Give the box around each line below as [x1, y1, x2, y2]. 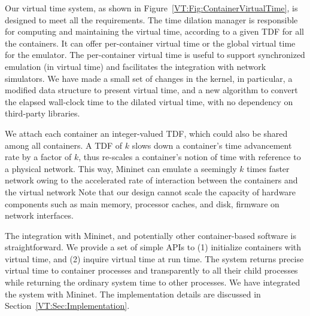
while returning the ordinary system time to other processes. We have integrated [5, 276, 300, 289]
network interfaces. [5, 209, 74, 222]
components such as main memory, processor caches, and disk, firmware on [5, 197, 279, 210]
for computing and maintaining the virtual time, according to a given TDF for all [5, 25, 304, 38]
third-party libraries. [5, 107, 80, 119]
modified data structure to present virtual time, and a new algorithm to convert [5, 84, 298, 96]
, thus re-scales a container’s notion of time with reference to [78, 151, 301, 163]
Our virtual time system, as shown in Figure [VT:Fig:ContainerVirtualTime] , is [5, 2, 298, 14]
